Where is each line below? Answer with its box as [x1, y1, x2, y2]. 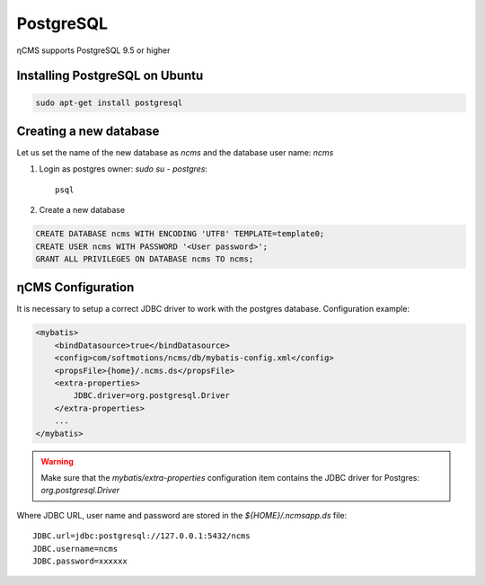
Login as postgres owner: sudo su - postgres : [39, 164, 208, 174]
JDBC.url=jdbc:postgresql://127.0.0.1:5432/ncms [32, 531, 251, 541]
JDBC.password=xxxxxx [32, 555, 128, 566]
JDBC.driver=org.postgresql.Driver [73, 391, 231, 401]
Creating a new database [16, 123, 160, 138]
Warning [40, 456, 74, 466]
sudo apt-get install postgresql [35, 97, 183, 108]
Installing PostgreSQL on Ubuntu [16, 68, 204, 84]
